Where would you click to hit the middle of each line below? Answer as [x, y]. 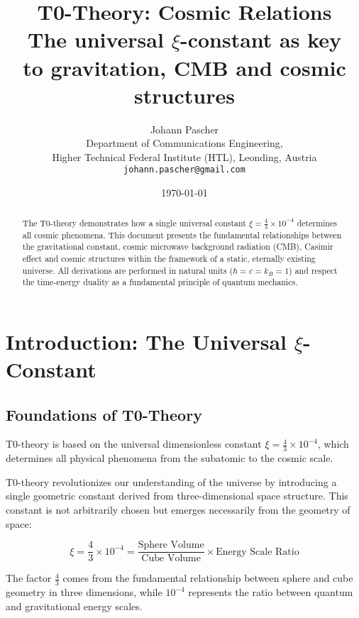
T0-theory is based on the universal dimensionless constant [134, 444]
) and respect [313, 270]
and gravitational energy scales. [74, 606]
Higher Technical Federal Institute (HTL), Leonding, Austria [184, 156]
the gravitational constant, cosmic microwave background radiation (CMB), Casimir [178, 247]
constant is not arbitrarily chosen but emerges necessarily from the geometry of [178, 510]
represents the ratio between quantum [271, 592]
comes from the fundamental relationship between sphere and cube [208, 578]
